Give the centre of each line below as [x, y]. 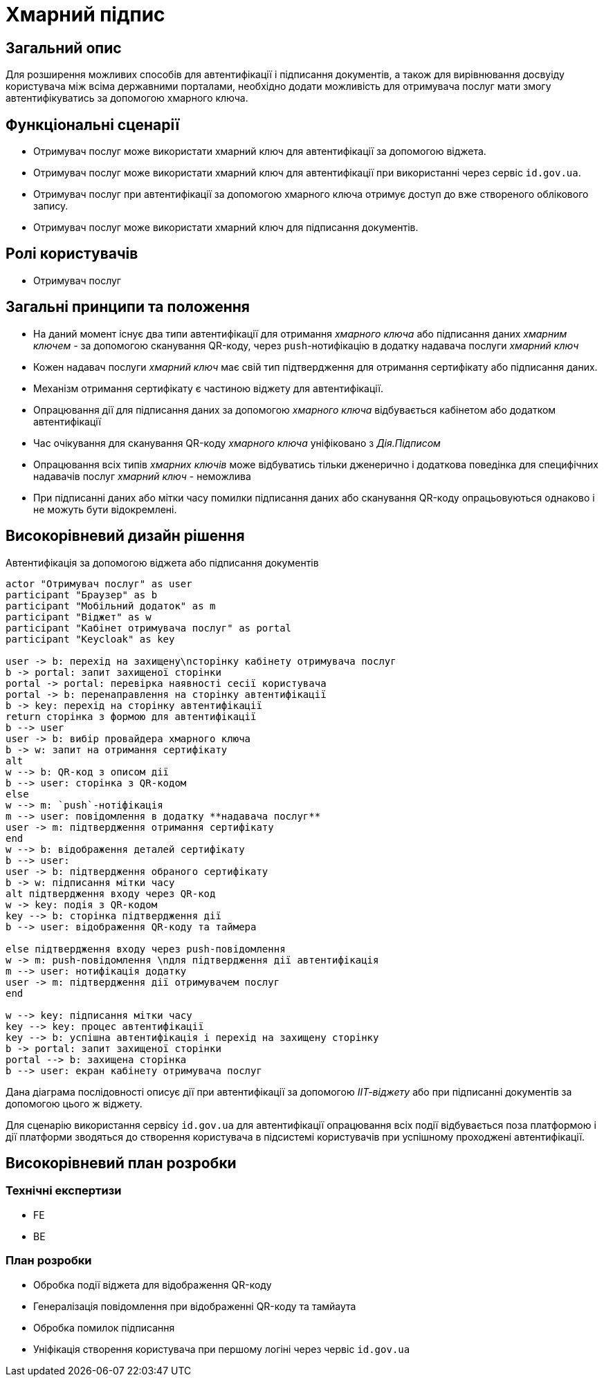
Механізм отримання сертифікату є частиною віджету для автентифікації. [209, 388]
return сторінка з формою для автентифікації [131, 716]
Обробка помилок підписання [104, 1327]
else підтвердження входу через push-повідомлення [146, 949]
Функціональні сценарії [93, 125]
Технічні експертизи [64, 1191]
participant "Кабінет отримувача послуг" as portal [149, 628]
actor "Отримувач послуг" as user [99, 583]
